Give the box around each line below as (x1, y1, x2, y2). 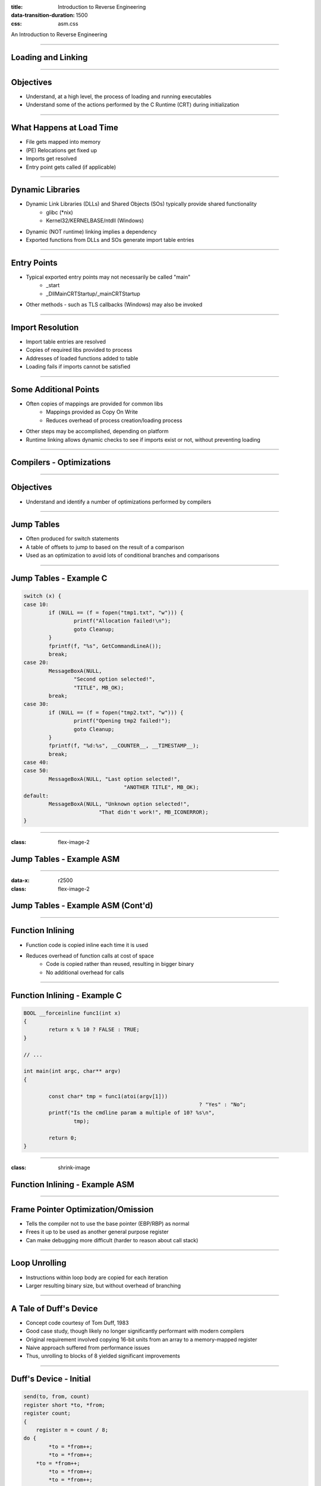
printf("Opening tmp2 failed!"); (73, 717, 171, 725)
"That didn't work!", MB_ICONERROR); (98, 809, 209, 816)
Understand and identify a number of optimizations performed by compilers (26, 498, 212, 505)
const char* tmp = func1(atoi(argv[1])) (48, 1093, 168, 1100)
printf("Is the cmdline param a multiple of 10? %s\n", (48, 1109, 215, 1116)
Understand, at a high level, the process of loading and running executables (26, 93, 212, 100)
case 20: (23, 659, 49, 666)
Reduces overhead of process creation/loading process (46, 417, 182, 424)
